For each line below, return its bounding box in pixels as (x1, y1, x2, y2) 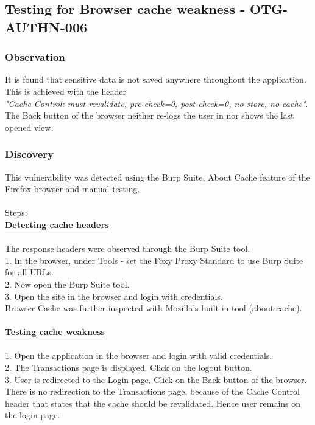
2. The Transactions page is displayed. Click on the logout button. (5, 361, 252, 374)
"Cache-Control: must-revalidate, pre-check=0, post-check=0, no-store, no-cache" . (5, 97, 308, 109)
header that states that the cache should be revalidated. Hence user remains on (5, 396, 301, 409)
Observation (5, 49, 65, 64)
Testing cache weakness (5, 325, 105, 338)
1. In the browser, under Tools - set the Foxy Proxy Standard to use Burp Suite (5, 254, 303, 266)
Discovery (5, 147, 54, 162)
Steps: (5, 206, 27, 219)
